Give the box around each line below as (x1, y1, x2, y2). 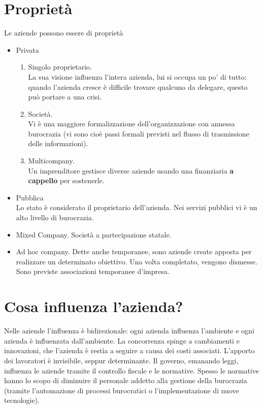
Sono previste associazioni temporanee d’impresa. (16, 266, 170, 277)
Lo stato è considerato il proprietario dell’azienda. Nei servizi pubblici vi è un (16, 202, 257, 213)
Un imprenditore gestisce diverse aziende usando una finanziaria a (28, 165, 234, 176)
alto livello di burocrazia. (16, 212, 94, 223)
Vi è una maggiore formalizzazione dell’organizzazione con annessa (28, 118, 235, 129)
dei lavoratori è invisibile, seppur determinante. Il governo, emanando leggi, (4, 355, 239, 365)
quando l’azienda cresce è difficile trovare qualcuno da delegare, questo (28, 81, 248, 92)
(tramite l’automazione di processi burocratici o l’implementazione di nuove (4, 385, 239, 395)
